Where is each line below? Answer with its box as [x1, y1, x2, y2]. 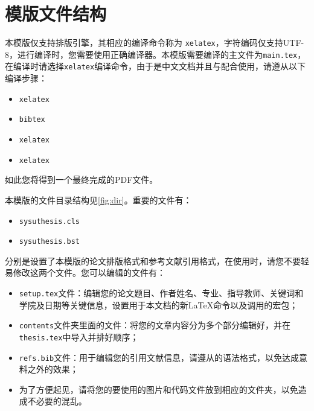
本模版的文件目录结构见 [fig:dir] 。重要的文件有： [5, 193, 192, 206]
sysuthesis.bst [19, 237, 80, 246]
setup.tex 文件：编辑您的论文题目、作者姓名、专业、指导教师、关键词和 [19, 287, 304, 299]
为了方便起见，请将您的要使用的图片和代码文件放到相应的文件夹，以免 [19, 383, 298, 395]
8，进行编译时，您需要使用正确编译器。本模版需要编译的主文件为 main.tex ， [5, 48, 306, 60]
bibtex [19, 115, 45, 124]
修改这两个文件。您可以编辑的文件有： [13, 266, 165, 279]
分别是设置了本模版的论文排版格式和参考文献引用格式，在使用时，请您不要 [5, 254, 301, 267]
